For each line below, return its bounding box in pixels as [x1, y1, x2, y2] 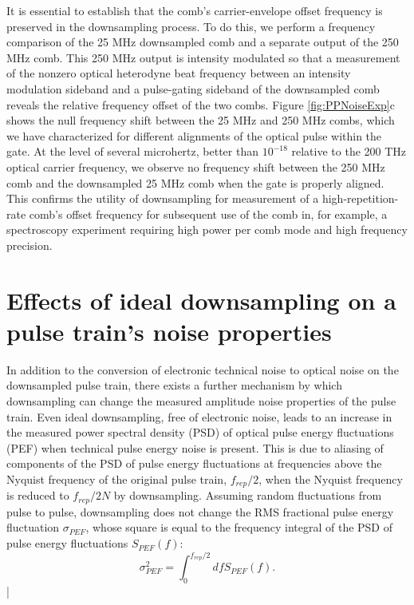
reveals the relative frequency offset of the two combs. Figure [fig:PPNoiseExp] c [6, 96, 395, 113]
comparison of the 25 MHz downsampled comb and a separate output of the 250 [6, 34, 399, 50]
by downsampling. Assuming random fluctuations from [113, 487, 382, 504]
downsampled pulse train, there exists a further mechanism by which [6, 377, 342, 393]
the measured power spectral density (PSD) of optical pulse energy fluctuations [6, 424, 394, 441]
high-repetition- [321, 190, 399, 207]
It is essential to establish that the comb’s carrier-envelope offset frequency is [6, 2, 383, 18]
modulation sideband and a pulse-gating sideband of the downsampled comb [6, 80, 380, 97]
